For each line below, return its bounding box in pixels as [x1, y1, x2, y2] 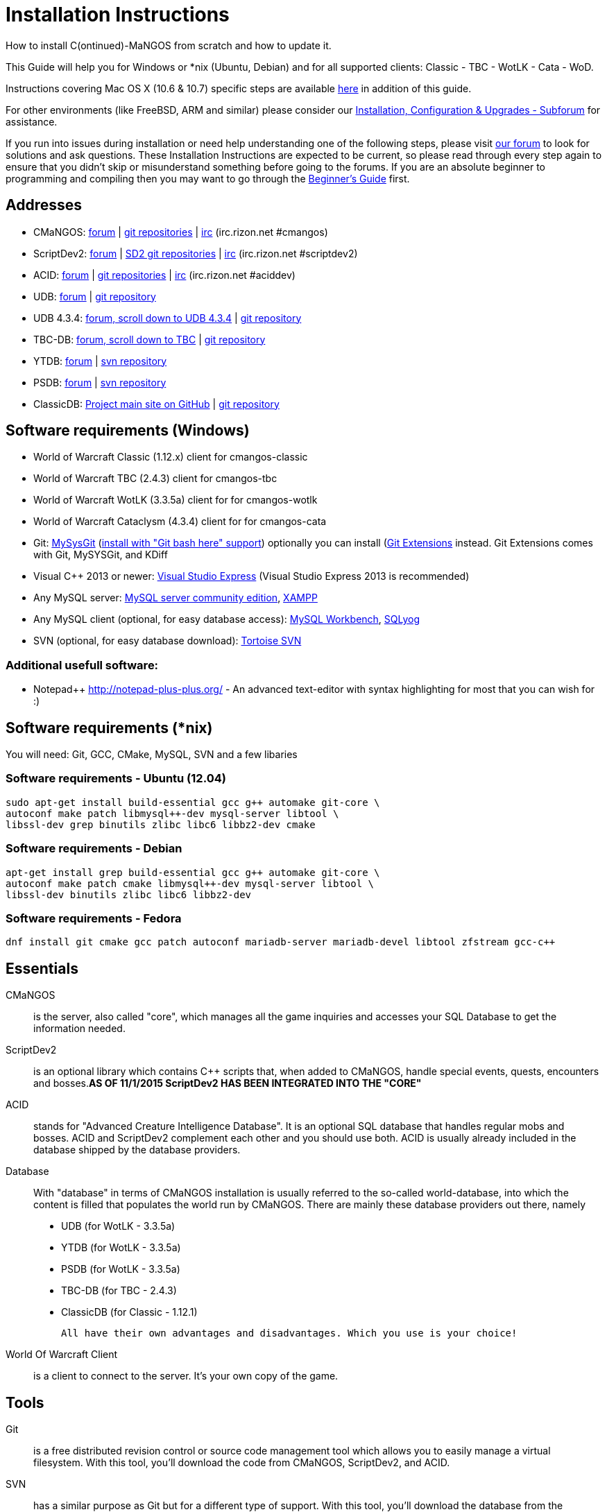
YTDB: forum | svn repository [33, 354, 167, 367]
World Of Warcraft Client [6, 1348, 118, 1361]
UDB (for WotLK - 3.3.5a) [61, 1220, 176, 1232]
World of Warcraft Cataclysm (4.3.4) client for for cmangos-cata [33, 515, 327, 528]
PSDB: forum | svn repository [33, 376, 166, 388]
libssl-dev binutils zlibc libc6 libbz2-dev [6, 888, 252, 900]
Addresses [6, 196, 83, 214]
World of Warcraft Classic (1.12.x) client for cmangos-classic [33, 451, 308, 463]
